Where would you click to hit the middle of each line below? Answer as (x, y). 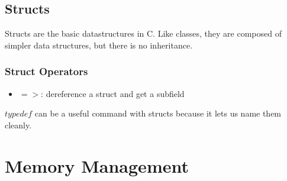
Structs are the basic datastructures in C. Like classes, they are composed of (143, 33)
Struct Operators (46, 71)
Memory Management (97, 165)
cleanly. (18, 125)
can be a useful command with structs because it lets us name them (158, 113)
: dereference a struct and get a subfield (113, 93)
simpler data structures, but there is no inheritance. (99, 45)
